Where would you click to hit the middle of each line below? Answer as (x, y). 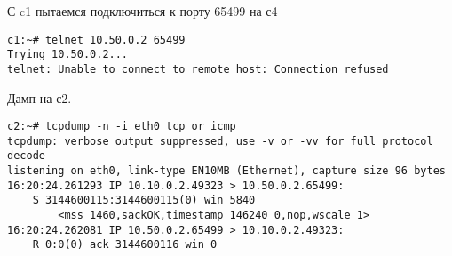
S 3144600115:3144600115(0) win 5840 (144, 200)
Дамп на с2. (40, 97)
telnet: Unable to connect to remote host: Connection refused (198, 69)
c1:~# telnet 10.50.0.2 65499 (96, 40)
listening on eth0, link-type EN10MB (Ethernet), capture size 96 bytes (226, 171)
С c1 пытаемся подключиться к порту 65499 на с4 (143, 11)
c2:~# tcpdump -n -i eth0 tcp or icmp (122, 127)
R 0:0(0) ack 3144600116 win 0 (125, 245)
